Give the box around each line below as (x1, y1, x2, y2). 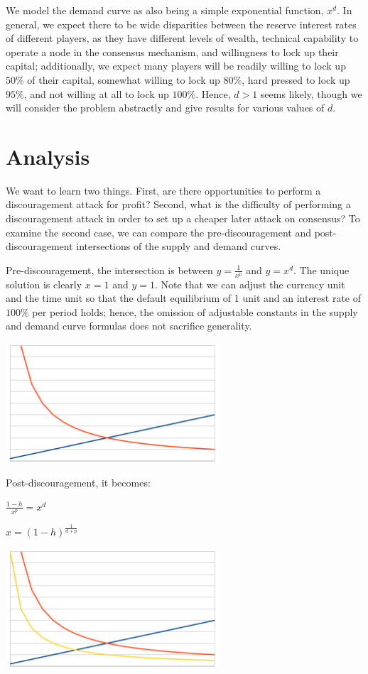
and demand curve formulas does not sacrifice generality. (6, 318, 252, 333)
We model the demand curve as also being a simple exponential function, (6, 3, 324, 17)
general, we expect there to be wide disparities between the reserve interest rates (6, 16, 357, 31)
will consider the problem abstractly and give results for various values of (6, 100, 325, 115)
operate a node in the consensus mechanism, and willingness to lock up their (6, 44, 339, 59)
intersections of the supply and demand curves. (76, 239, 281, 254)
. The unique (293, 262, 350, 277)
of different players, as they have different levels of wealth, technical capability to (6, 31, 359, 45)
